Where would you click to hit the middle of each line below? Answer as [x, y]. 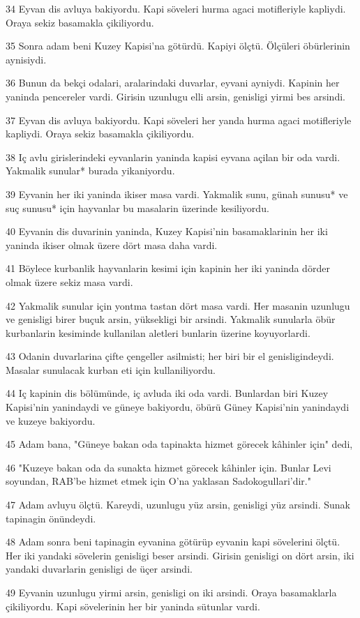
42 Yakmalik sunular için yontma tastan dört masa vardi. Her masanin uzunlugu [178, 305]
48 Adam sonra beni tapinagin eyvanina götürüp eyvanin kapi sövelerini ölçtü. [173, 542]
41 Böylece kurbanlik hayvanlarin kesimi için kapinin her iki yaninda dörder [168, 268]
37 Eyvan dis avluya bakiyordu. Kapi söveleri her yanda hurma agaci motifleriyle [179, 120]
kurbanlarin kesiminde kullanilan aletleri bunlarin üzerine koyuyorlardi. [158, 332]
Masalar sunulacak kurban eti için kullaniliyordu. [111, 369]
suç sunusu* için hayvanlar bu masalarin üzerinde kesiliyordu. [137, 208]
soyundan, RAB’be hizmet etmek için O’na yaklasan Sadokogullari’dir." [158, 481]
